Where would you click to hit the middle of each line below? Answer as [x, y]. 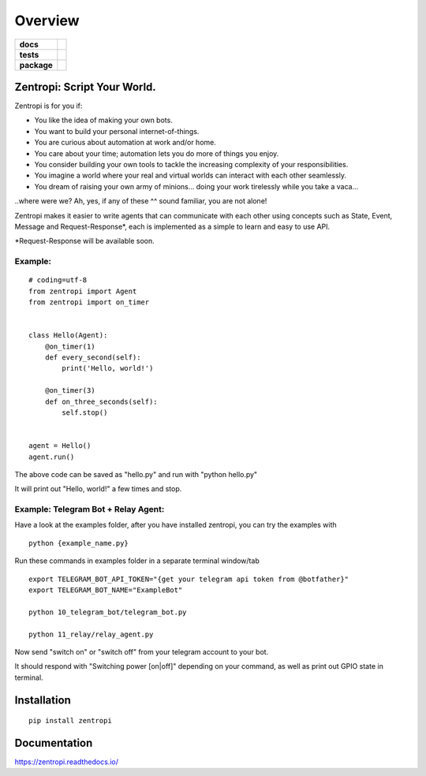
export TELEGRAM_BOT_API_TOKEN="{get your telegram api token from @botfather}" [189, 579]
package [36, 65]
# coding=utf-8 [58, 280]
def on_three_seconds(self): [101, 401]
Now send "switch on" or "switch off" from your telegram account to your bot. [142, 652]
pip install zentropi [70, 721]
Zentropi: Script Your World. [86, 87]
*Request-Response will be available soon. [84, 241]
